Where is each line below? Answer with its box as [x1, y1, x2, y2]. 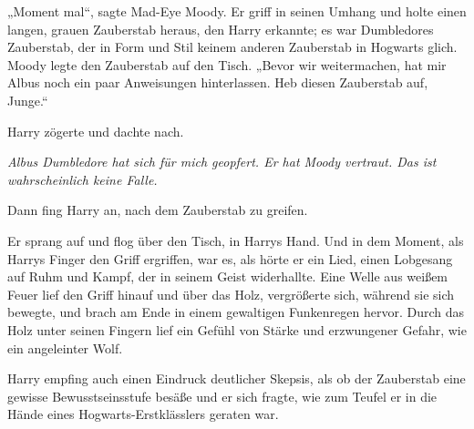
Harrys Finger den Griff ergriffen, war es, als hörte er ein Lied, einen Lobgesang [7, 249, 453, 268]
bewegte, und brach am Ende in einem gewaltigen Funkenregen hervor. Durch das [7, 302, 464, 322]
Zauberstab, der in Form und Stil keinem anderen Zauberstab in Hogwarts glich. [7, 37, 458, 56]
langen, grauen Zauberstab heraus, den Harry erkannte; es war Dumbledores [7, 19, 434, 38]
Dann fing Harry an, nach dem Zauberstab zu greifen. [7, 200, 308, 220]
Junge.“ [7, 90, 48, 109]
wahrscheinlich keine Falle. [7, 169, 158, 189]
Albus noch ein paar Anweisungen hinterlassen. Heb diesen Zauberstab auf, [7, 73, 428, 92]
